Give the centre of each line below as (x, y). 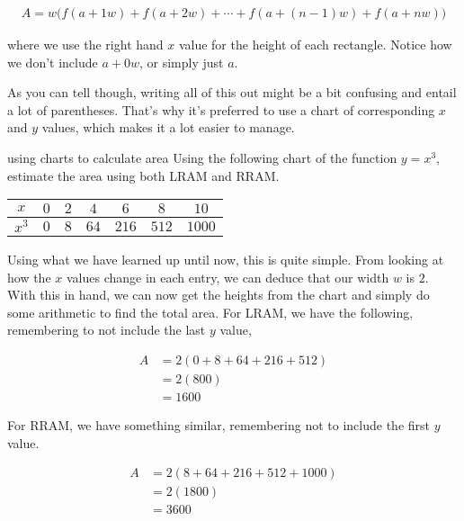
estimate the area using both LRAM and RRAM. (143, 175)
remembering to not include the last (107, 330)
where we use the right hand (85, 45)
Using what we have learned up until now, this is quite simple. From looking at (226, 259)
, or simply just (181, 62)
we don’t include (53, 62)
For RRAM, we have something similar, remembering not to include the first (219, 425)
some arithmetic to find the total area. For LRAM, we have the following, (210, 312)
